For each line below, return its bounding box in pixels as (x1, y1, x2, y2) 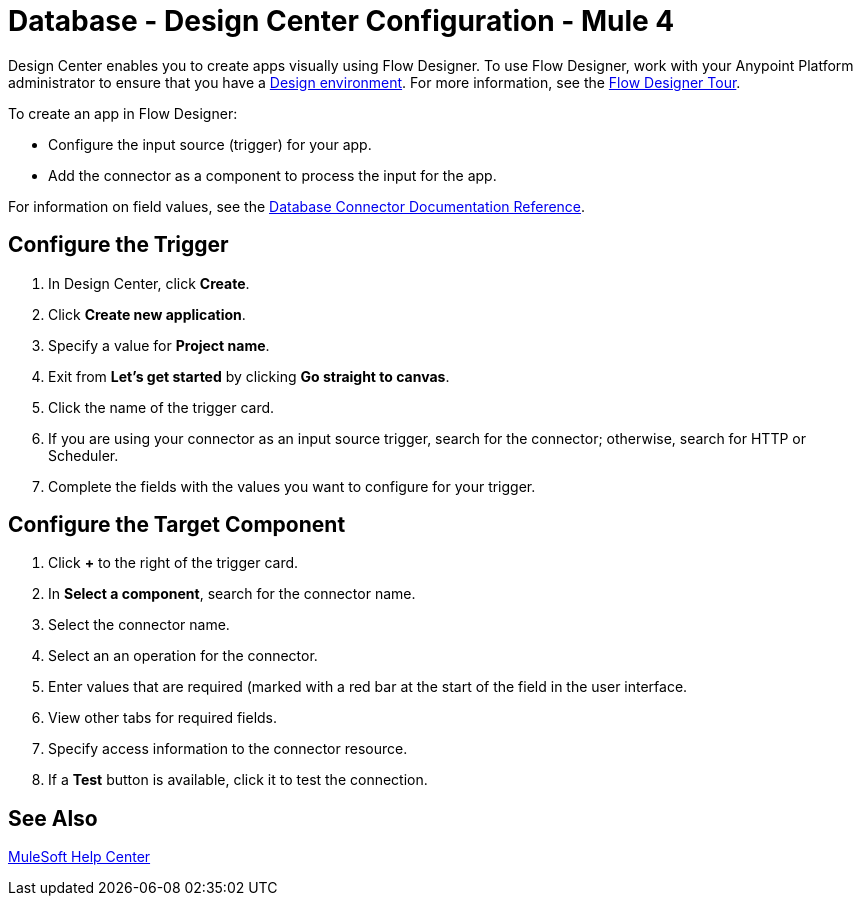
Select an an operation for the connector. (48, 647, 318, 665)
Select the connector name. (48, 616, 230, 634)
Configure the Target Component (8, 512, 346, 538)
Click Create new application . (48, 305, 246, 323)
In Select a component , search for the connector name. (48, 585, 416, 603)
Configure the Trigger (8, 232, 229, 258)
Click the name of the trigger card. (48, 398, 275, 416)
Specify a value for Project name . (48, 336, 270, 354)
